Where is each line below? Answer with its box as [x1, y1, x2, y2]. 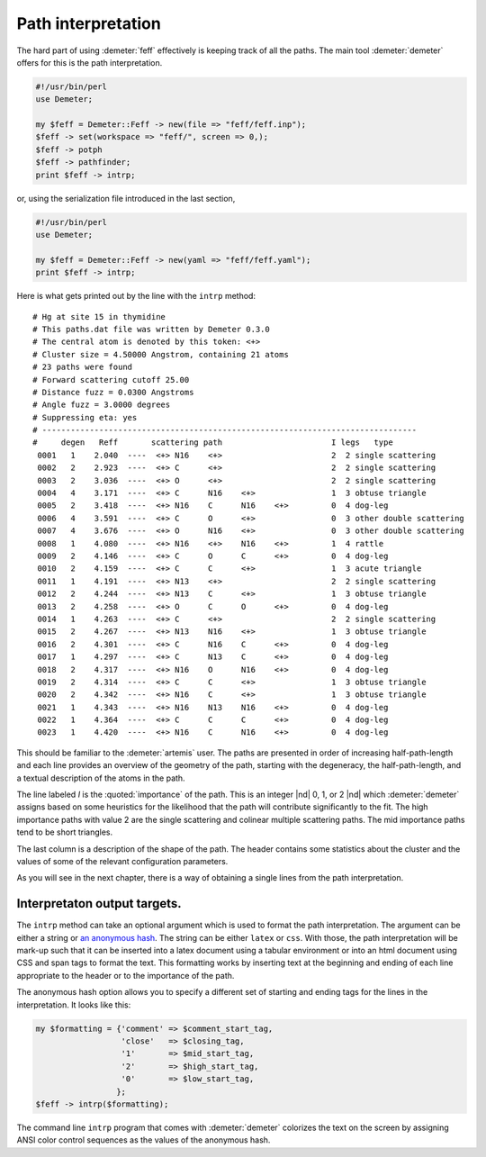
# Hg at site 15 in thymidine [32, 312, 166, 321]
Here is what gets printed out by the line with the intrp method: [16, 291, 256, 302]
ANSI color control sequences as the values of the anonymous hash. [16, 1134, 271, 1145]
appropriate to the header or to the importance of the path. [16, 970, 235, 981]
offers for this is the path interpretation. [16, 57, 163, 68]
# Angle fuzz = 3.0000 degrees [32, 400, 171, 410]
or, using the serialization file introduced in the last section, [16, 193, 236, 203]
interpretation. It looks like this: [16, 999, 131, 1010]
